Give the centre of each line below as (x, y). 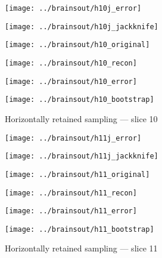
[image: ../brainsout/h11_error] (71, 211)
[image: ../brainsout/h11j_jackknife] (82, 156)
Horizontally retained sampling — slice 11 (81, 248)
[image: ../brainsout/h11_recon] (71, 193)
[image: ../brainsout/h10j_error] (73, 8)
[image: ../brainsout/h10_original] (77, 45)
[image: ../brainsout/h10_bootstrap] (80, 100)
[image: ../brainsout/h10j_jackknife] (82, 27)
